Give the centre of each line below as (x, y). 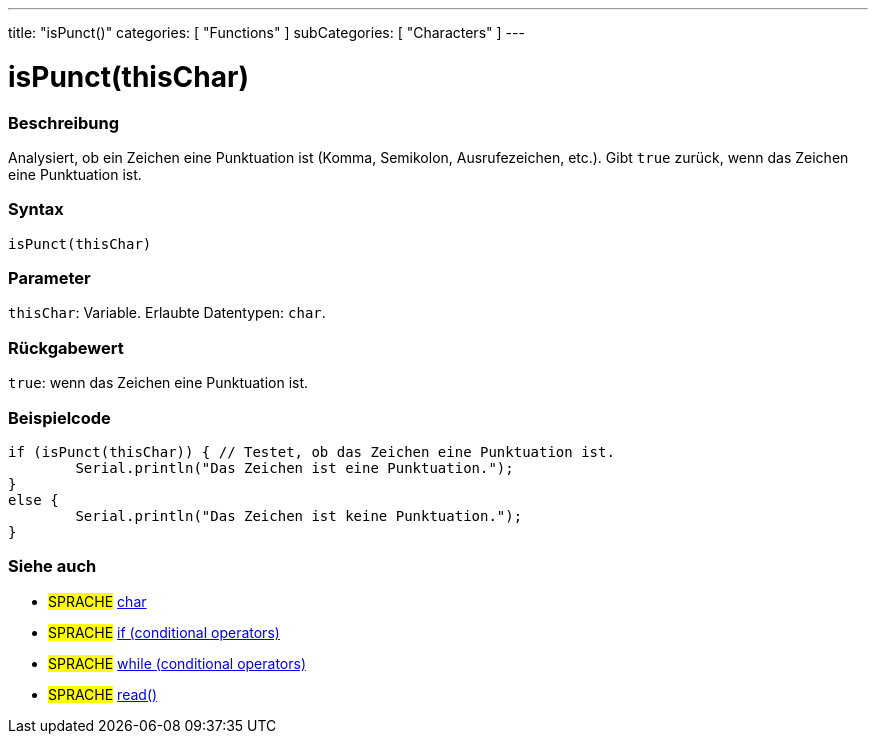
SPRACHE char (97, 601)
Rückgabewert (66, 347)
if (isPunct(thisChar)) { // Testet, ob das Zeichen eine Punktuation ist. (311, 451)
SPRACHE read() (103, 694)
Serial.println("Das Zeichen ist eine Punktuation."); (294, 467)
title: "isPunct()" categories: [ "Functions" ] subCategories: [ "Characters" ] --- (266, 32)
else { (33, 499)
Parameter (49, 278)
